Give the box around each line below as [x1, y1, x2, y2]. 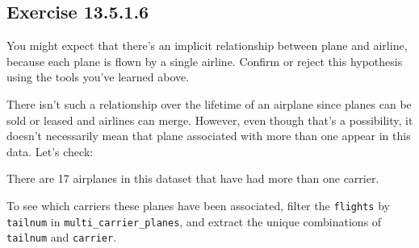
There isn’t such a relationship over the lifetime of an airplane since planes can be [6, 95, 412, 112]
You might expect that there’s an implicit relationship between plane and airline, [6, 37, 408, 54]
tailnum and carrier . [6, 229, 117, 246]
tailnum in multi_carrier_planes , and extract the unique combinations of [6, 213, 382, 229]
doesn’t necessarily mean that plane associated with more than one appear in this [6, 127, 411, 144]
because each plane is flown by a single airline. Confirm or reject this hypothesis [6, 52, 403, 69]
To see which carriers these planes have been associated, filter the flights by [6, 196, 390, 213]
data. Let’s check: [6, 143, 94, 159]
